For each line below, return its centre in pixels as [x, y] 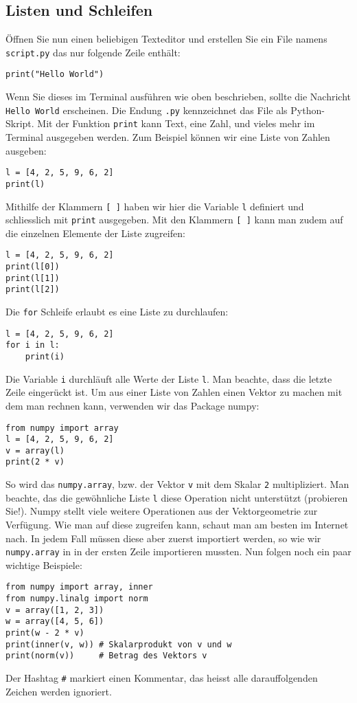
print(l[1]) [33, 278]
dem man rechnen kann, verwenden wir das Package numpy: [133, 405]
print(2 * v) [35, 462]
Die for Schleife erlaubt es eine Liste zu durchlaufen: [117, 312]
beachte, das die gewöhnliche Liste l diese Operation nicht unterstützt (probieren [177, 497]
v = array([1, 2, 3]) [55, 610]
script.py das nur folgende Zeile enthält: [93, 52]
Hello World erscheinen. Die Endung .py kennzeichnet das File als [147, 110]
